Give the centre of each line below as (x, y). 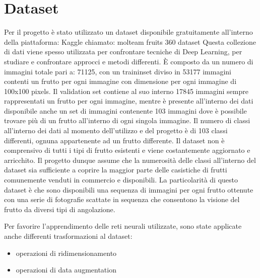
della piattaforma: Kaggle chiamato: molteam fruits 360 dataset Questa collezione (130, 41)
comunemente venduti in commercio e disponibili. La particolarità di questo (121, 180)
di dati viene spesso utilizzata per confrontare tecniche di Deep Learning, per (123, 52)
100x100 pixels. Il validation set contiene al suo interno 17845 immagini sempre (126, 91)
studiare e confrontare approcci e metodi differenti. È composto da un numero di (129, 61)
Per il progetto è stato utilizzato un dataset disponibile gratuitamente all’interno (128, 32)
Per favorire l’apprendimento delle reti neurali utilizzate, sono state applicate (123, 226)
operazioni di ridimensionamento (66, 253)
